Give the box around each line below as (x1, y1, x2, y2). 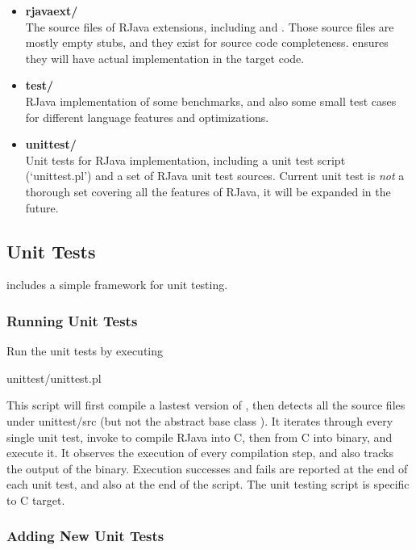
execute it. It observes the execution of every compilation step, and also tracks (6, 444, 393, 461)
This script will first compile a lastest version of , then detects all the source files (6, 397, 406, 414)
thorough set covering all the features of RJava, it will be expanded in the (25, 183, 391, 199)
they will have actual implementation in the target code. (25, 49, 305, 66)
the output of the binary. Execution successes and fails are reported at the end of (6, 460, 408, 477)
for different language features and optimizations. (25, 108, 269, 125)
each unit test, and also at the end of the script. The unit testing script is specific (6, 476, 410, 493)
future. (25, 199, 59, 216)
